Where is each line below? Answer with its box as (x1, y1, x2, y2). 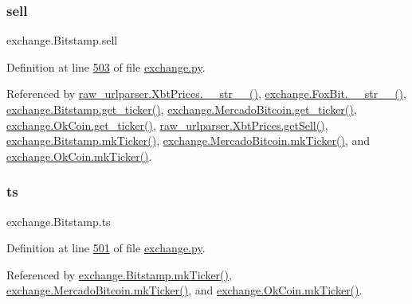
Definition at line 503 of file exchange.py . (6, 58, 206, 75)
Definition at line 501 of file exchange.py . (6, 240, 206, 256)
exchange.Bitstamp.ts (6, 212, 111, 229)
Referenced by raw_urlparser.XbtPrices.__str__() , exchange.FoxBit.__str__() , (6, 85, 406, 102)
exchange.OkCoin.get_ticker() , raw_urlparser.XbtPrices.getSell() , (6, 116, 328, 133)
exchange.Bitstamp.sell (6, 32, 118, 49)
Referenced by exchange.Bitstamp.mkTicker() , (6, 266, 232, 283)
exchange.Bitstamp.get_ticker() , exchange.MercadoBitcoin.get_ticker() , (6, 101, 357, 117)
